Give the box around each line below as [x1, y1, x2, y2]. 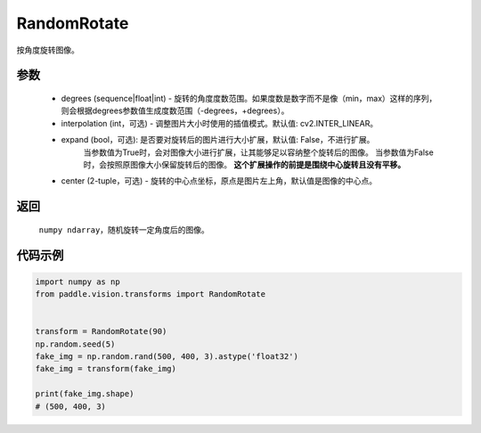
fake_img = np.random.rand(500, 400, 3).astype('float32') [35, 352, 298, 362]
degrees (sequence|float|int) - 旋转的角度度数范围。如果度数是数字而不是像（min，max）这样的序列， [61, 93, 437, 103]
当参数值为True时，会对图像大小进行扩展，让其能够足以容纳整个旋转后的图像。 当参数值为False [83, 147, 434, 158]
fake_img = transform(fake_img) [35, 364, 177, 374]
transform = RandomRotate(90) [35, 326, 167, 337]
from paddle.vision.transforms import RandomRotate [35, 290, 266, 299]
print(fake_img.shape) [35, 388, 135, 399]
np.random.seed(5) [35, 339, 116, 349]
